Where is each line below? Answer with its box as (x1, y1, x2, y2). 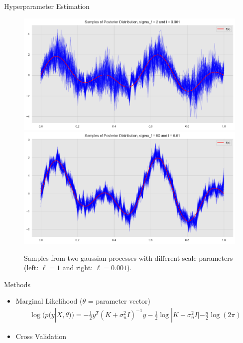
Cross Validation (15, 331, 67, 342)
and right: (62, 262, 93, 273)
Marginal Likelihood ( (15, 296, 83, 306)
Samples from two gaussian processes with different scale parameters (24, 252, 233, 263)
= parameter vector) (88, 296, 151, 306)
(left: (24, 262, 39, 273)
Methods (4, 279, 30, 289)
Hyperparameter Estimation (4, 1, 90, 11)
